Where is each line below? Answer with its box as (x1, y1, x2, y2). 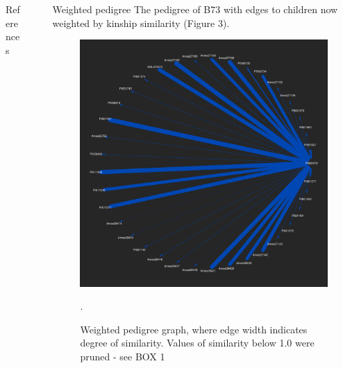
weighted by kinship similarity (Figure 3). (52, 15, 230, 30)
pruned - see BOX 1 (80, 349, 165, 364)
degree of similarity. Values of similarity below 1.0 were (80, 335, 315, 350)
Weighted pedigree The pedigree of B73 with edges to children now (52, 2, 338, 16)
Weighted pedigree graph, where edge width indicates (80, 322, 308, 336)
